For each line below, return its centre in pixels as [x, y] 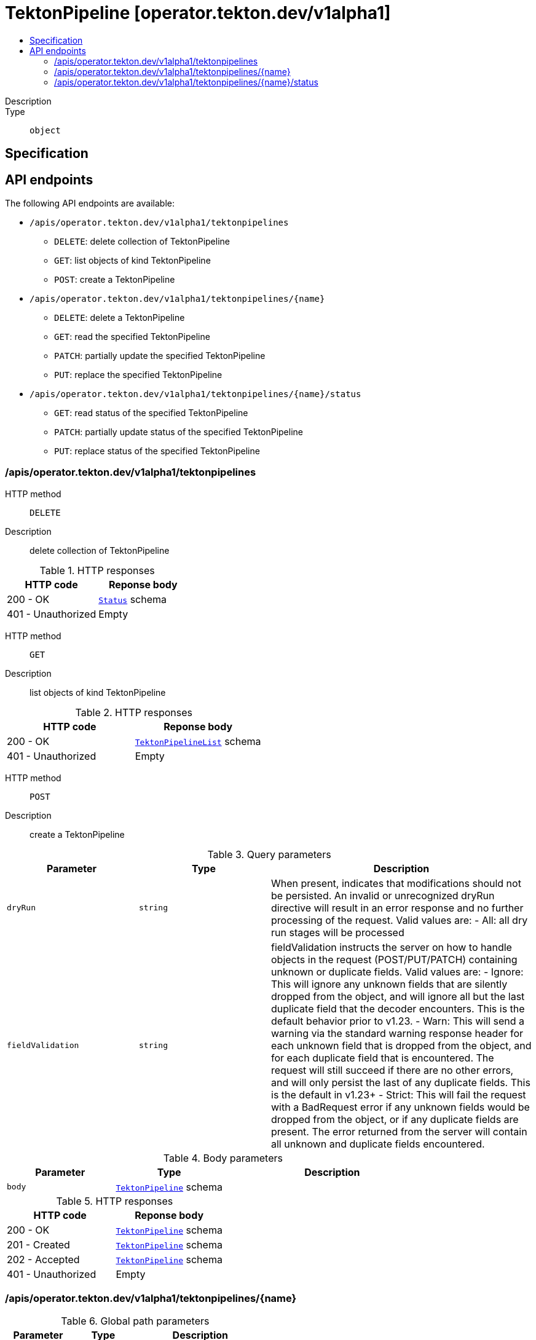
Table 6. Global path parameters [135, 1321]
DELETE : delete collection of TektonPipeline [142, 242]
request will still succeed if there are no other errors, [392, 1070]
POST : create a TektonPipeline [115, 280]
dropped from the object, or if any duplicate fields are [395, 1119]
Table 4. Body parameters [223, 1158]
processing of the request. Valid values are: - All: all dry [400, 920]
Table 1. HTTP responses [97, 570]
